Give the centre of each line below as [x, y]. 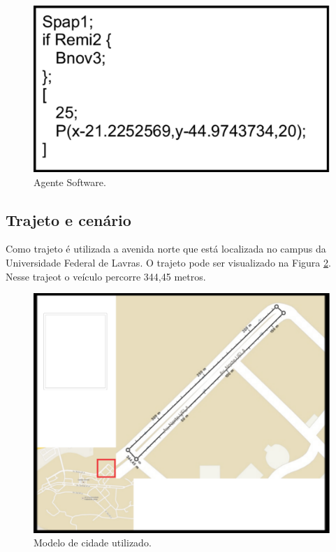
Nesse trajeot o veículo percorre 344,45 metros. [106, 276]
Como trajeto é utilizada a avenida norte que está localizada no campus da [166, 249]
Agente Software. [70, 182]
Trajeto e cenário [68, 219]
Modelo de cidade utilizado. [93, 543]
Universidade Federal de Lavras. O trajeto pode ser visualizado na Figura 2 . [168, 263]
